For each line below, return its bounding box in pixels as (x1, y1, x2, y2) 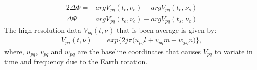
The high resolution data (4, 24, 81, 35)
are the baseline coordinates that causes (77, 46, 201, 56)
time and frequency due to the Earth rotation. (4, 56, 148, 67)
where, (4, 46, 24, 56)
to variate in (214, 46, 253, 56)
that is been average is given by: (117, 24, 217, 35)
